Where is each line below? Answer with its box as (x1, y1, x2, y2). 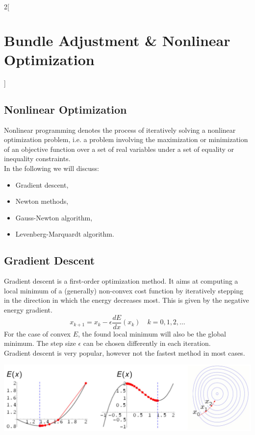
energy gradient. (4, 305, 52, 315)
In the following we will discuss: (4, 163, 99, 173)
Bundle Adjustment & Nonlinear (4, 30, 230, 50)
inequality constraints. (4, 153, 71, 164)
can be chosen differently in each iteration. (83, 338, 211, 348)
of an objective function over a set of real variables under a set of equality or (4, 144, 234, 154)
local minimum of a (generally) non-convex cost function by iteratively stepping (4, 285, 243, 295)
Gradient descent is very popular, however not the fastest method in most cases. (4, 347, 245, 358)
